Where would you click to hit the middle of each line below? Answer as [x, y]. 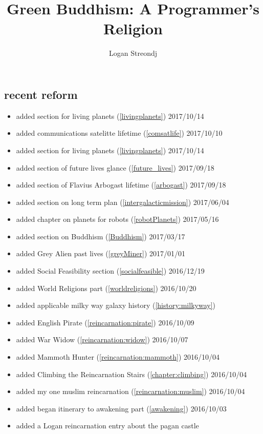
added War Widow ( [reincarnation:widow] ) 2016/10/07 [102, 339]
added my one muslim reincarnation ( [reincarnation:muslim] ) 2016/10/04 [130, 391]
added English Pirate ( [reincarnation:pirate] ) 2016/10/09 [105, 322]
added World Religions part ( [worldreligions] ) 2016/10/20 [106, 288]
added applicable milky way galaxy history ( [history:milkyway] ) [116, 305]
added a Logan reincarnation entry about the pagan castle [107, 426]
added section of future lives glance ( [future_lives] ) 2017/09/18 [115, 167]
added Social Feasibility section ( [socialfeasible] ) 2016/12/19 [110, 271]
